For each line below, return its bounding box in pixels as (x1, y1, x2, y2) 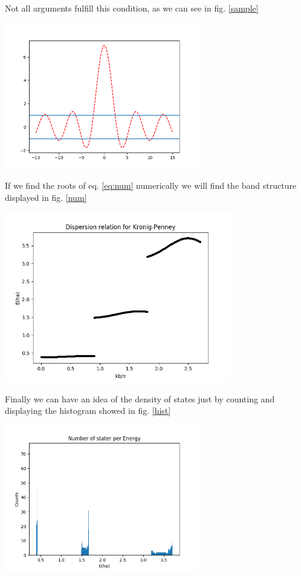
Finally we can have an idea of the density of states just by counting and (5, 392, 275, 405)
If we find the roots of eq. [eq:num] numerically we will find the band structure (5, 179, 297, 192)
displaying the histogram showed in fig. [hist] (5, 404, 171, 417)
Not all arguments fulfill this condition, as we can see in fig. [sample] (5, 2, 259, 14)
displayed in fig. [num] (5, 191, 87, 203)
